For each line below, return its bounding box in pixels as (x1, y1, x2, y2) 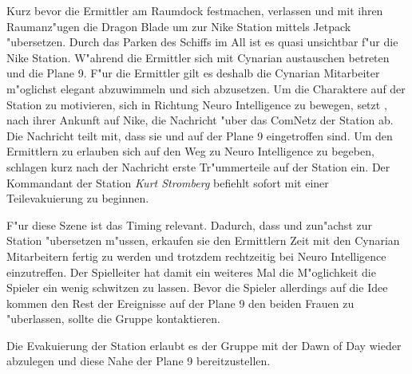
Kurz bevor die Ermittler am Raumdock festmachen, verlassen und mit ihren (6, 2, 383, 18)
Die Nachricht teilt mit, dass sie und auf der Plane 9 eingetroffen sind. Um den (6, 127, 393, 144)
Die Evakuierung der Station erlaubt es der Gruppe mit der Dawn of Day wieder (6, 337, 402, 353)
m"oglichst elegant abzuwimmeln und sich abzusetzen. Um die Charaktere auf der (6, 80, 406, 96)
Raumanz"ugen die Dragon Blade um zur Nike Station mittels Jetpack (6, 18, 351, 34)
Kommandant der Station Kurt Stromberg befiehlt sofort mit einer (6, 174, 329, 191)
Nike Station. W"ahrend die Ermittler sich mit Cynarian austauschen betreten (6, 49, 390, 65)
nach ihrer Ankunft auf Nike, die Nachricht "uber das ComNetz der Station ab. (6, 112, 394, 128)
